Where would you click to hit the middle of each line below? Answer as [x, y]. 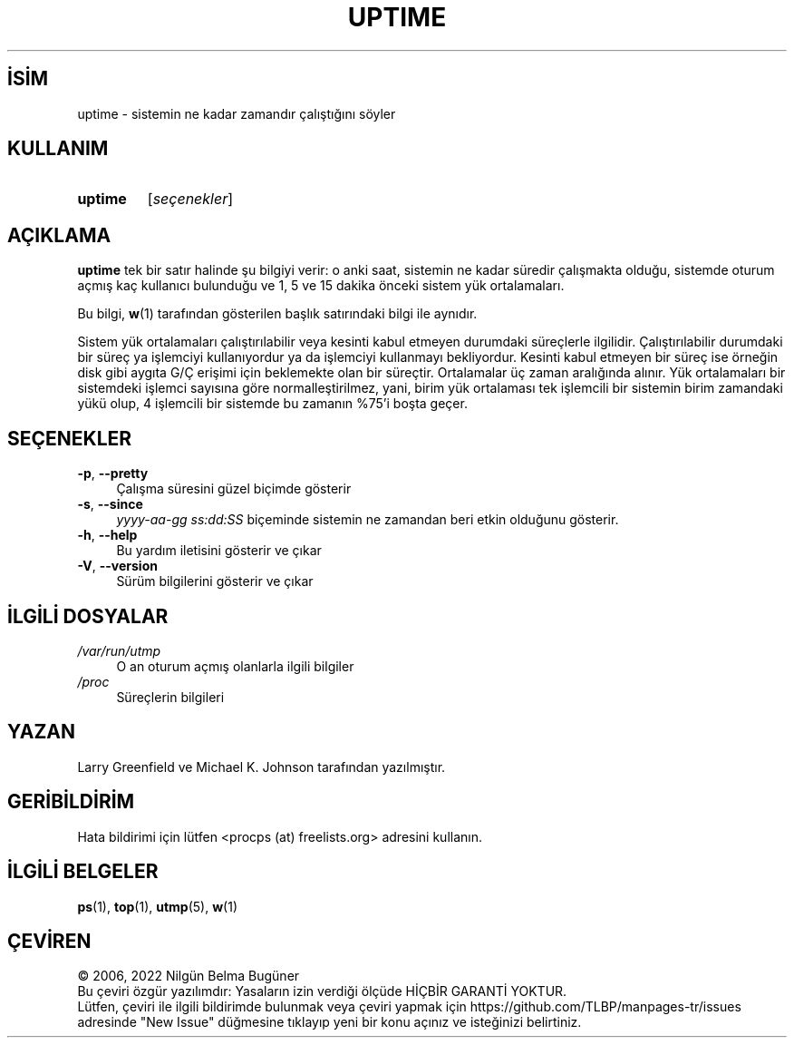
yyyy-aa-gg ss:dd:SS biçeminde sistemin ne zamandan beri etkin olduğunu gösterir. [368, 520]
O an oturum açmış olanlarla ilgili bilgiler [235, 666]
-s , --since [110, 504]
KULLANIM [58, 149]
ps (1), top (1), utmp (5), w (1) [158, 906]
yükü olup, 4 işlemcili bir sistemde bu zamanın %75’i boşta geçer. [272, 404]
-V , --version [117, 566]
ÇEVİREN [49, 941]
